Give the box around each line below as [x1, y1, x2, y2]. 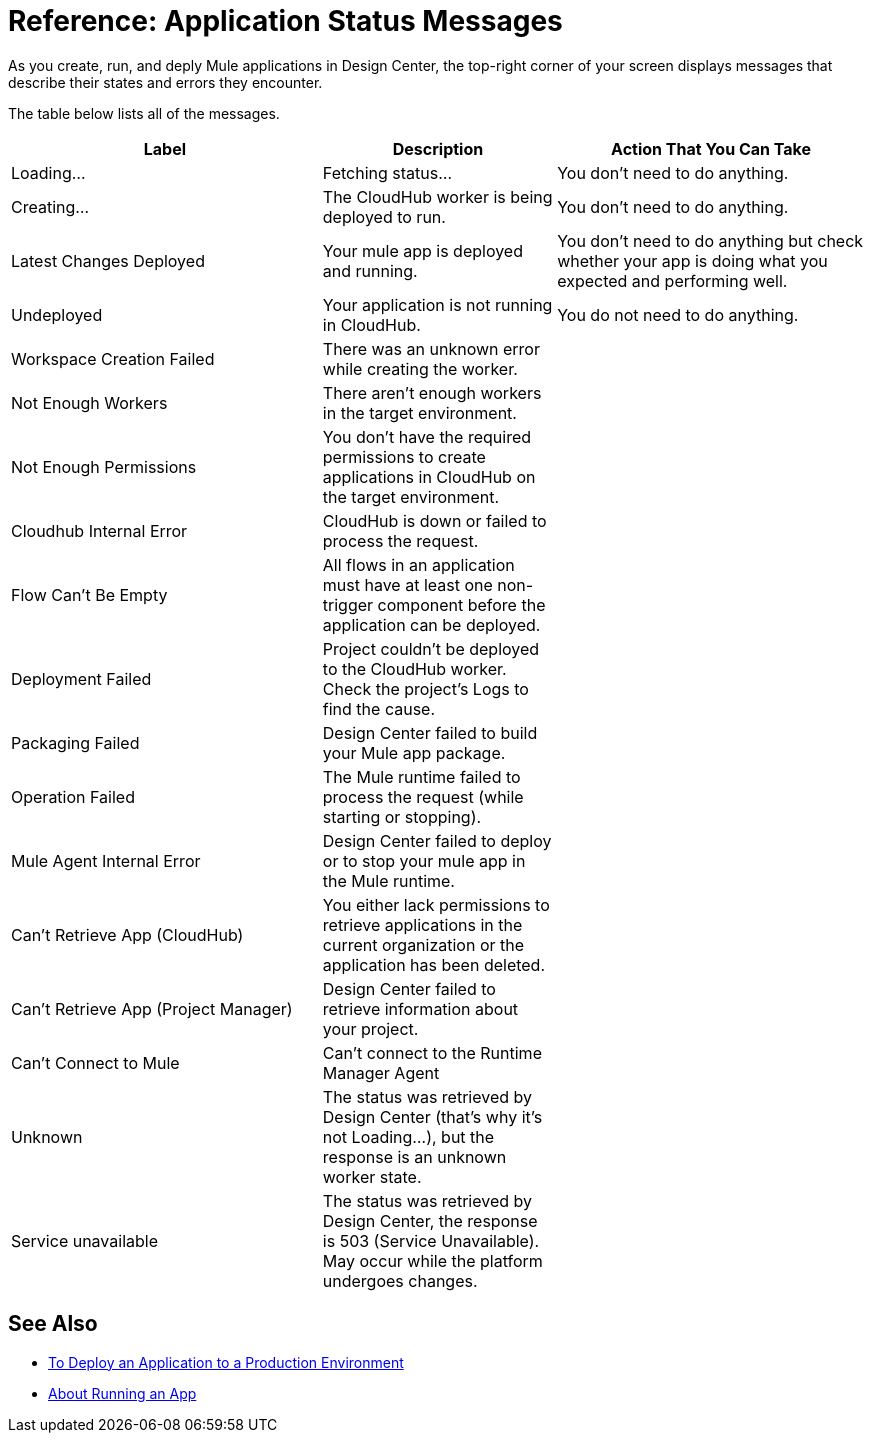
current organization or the [322, 934, 525, 955]
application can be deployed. [322, 614, 541, 635]
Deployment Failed [11, 668, 152, 689]
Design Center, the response [322, 1210, 538, 1231]
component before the [377, 594, 546, 615]
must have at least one [322, 574, 493, 595]
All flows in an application [322, 554, 515, 575]
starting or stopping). [322, 806, 482, 827]
